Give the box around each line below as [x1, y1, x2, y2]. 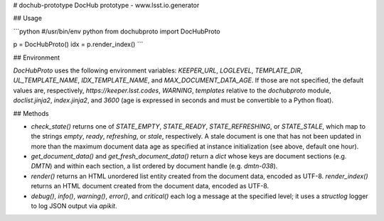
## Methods [13, 109, 49, 117]
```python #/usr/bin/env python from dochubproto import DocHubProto [13, 27, 220, 36]
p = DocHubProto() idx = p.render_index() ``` [13, 40, 144, 49]
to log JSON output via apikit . [31, 202, 117, 210]
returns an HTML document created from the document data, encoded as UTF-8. [31, 182, 270, 190]
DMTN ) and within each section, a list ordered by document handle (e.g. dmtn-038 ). [31, 162, 278, 171]
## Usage [13, 14, 43, 23]
